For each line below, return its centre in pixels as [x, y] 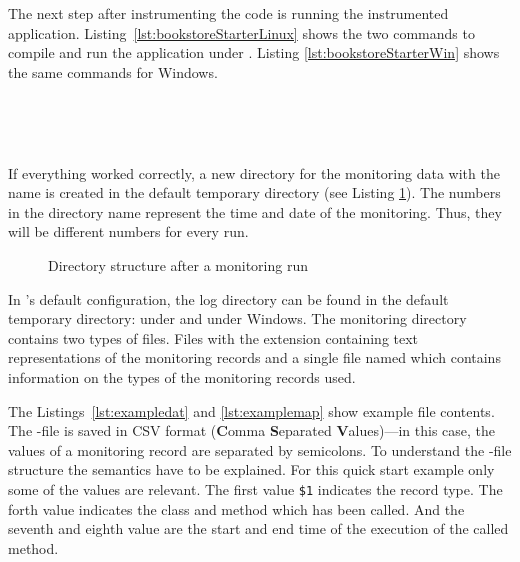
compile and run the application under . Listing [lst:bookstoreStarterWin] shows [254, 52]
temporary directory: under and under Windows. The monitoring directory [237, 318]
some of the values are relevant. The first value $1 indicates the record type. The [255, 488]
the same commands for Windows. [113, 71]
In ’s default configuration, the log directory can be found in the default [228, 298]
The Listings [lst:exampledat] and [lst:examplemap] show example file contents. [251, 410]
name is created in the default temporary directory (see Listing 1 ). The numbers [254, 192]
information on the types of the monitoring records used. [182, 376]
